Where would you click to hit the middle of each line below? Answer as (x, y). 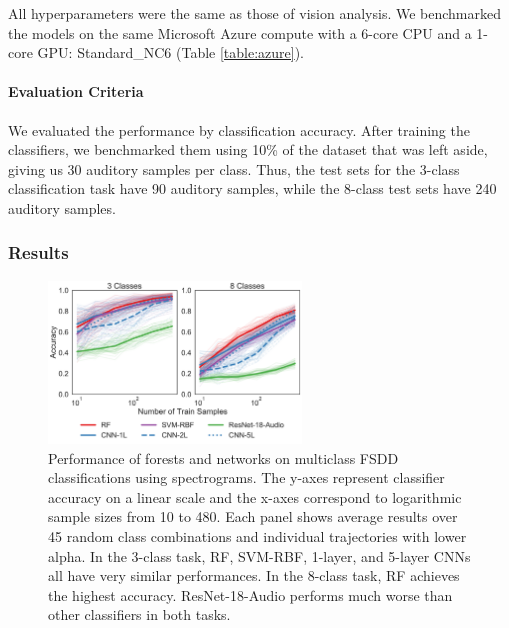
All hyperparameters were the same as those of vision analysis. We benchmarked (255, 13)
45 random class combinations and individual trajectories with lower (257, 535)
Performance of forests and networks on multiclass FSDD (223, 457)
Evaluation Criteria (76, 91)
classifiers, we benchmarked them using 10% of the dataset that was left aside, (248, 149)
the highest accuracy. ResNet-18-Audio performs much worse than (250, 594)
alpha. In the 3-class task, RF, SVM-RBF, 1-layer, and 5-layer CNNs (259, 555)
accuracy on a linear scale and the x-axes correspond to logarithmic (255, 496)
